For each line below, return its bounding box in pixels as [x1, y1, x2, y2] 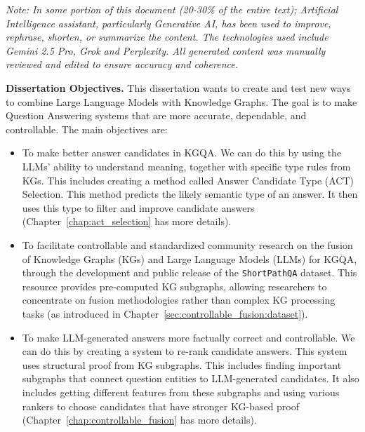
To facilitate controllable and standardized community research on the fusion [22, 237, 353, 252]
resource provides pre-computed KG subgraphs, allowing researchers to [22, 278, 327, 293]
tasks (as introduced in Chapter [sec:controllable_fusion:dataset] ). [22, 306, 308, 320]
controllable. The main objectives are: [6, 121, 168, 136]
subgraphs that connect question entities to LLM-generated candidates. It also [22, 371, 359, 386]
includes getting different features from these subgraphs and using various [22, 384, 340, 399]
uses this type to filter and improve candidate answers [22, 200, 255, 215]
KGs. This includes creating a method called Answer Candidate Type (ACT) [22, 173, 354, 187]
